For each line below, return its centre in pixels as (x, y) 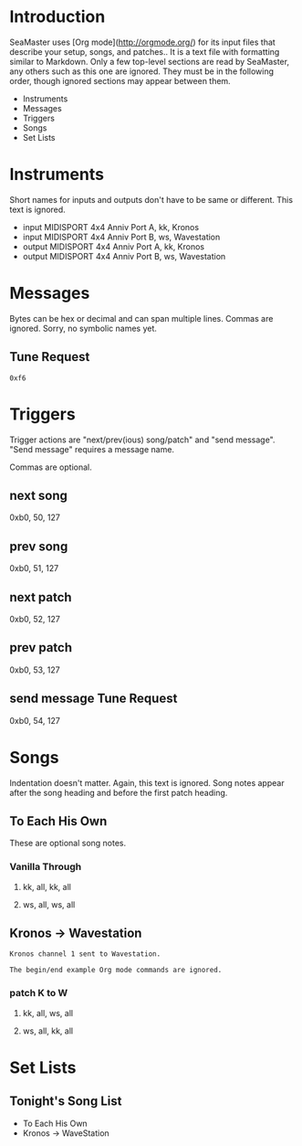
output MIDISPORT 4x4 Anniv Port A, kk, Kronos (114, 246)
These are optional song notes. (68, 844)
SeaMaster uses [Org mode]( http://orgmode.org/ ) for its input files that (142, 42)
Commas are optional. (51, 467)
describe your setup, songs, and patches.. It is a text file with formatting (145, 51)
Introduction (57, 17)
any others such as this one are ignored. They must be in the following (142, 71)
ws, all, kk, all (48, 1031)
